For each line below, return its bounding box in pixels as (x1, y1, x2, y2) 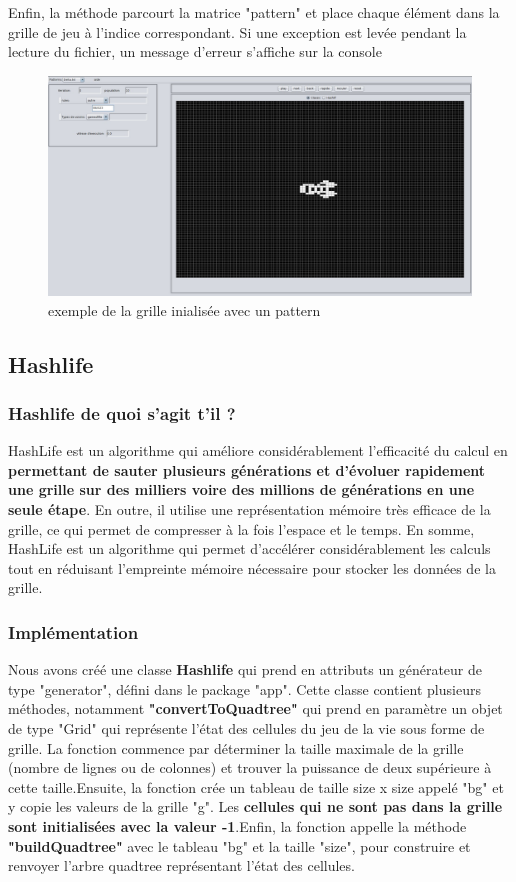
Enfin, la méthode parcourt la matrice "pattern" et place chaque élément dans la (8, 2, 500, 22)
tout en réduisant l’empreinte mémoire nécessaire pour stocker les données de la (8, 557, 496, 578)
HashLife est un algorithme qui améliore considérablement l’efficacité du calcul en (8, 440, 508, 461)
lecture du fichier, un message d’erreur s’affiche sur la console (8, 41, 382, 62)
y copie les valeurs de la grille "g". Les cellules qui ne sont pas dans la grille (8, 796, 503, 817)
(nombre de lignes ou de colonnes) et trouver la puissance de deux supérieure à (8, 757, 492, 778)
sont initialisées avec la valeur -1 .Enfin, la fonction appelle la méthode (8, 815, 467, 836)
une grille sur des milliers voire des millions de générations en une (8, 479, 475, 500)
